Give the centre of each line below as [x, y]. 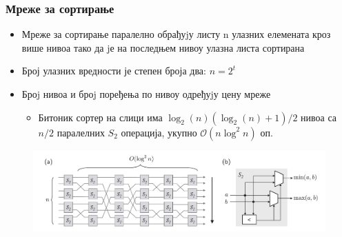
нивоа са [319, 117]
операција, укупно [159, 132]
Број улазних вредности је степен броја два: [114, 71]
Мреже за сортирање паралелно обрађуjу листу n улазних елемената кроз [176, 34]
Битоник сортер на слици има [100, 117]
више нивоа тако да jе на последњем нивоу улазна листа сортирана [163, 47]
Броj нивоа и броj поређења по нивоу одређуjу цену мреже [146, 94]
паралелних [81, 132]
